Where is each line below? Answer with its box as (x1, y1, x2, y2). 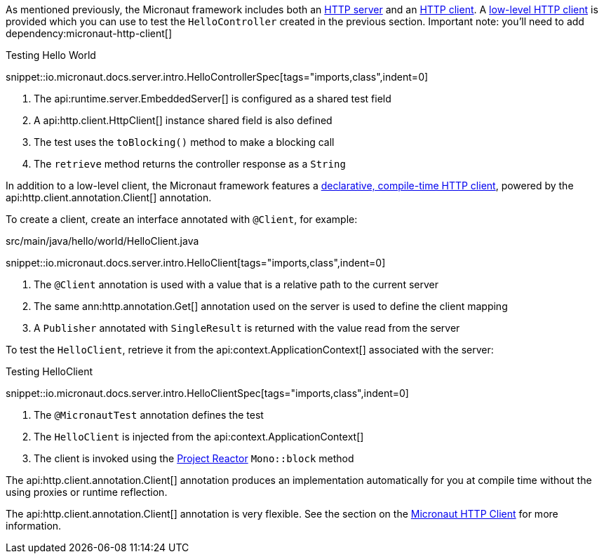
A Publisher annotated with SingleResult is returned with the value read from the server (34, 322, 460, 334)
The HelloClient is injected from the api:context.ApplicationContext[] (34, 431, 364, 443)
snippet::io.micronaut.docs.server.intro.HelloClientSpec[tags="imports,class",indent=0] (6, 387, 409, 399)
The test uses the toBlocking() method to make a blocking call (34, 136, 335, 148)
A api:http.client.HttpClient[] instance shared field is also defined (34, 114, 333, 126)
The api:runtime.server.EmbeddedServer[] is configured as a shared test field (34, 93, 391, 105)
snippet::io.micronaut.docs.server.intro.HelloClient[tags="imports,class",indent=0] (6, 257, 386, 269)
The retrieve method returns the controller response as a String (34, 158, 346, 170)
